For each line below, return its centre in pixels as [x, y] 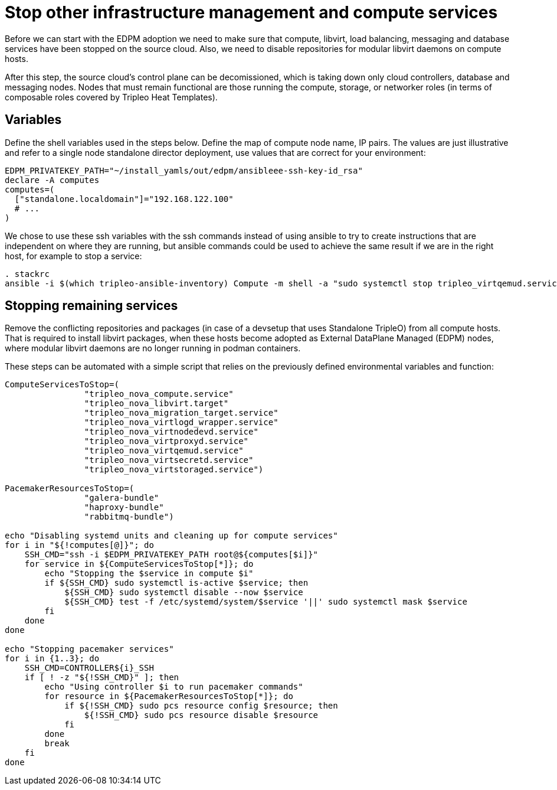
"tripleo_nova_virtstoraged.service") [174, 470]
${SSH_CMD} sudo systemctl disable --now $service [184, 592]
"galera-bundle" [122, 498]
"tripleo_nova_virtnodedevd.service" [171, 432]
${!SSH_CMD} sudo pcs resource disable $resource [201, 715]
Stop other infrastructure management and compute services [251, 12]
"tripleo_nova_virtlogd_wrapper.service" [181, 422]
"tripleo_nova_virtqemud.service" [164, 451]
